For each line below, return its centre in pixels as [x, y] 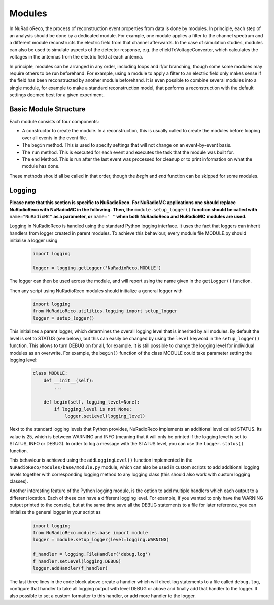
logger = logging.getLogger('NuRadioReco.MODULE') [97, 268]
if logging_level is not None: [93, 409]
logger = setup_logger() [64, 318]
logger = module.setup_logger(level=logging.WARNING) [101, 540]
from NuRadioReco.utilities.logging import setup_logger [105, 311]
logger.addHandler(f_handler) [70, 568]
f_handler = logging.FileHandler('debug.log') [92, 554]
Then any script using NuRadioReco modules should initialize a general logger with [96, 291]
